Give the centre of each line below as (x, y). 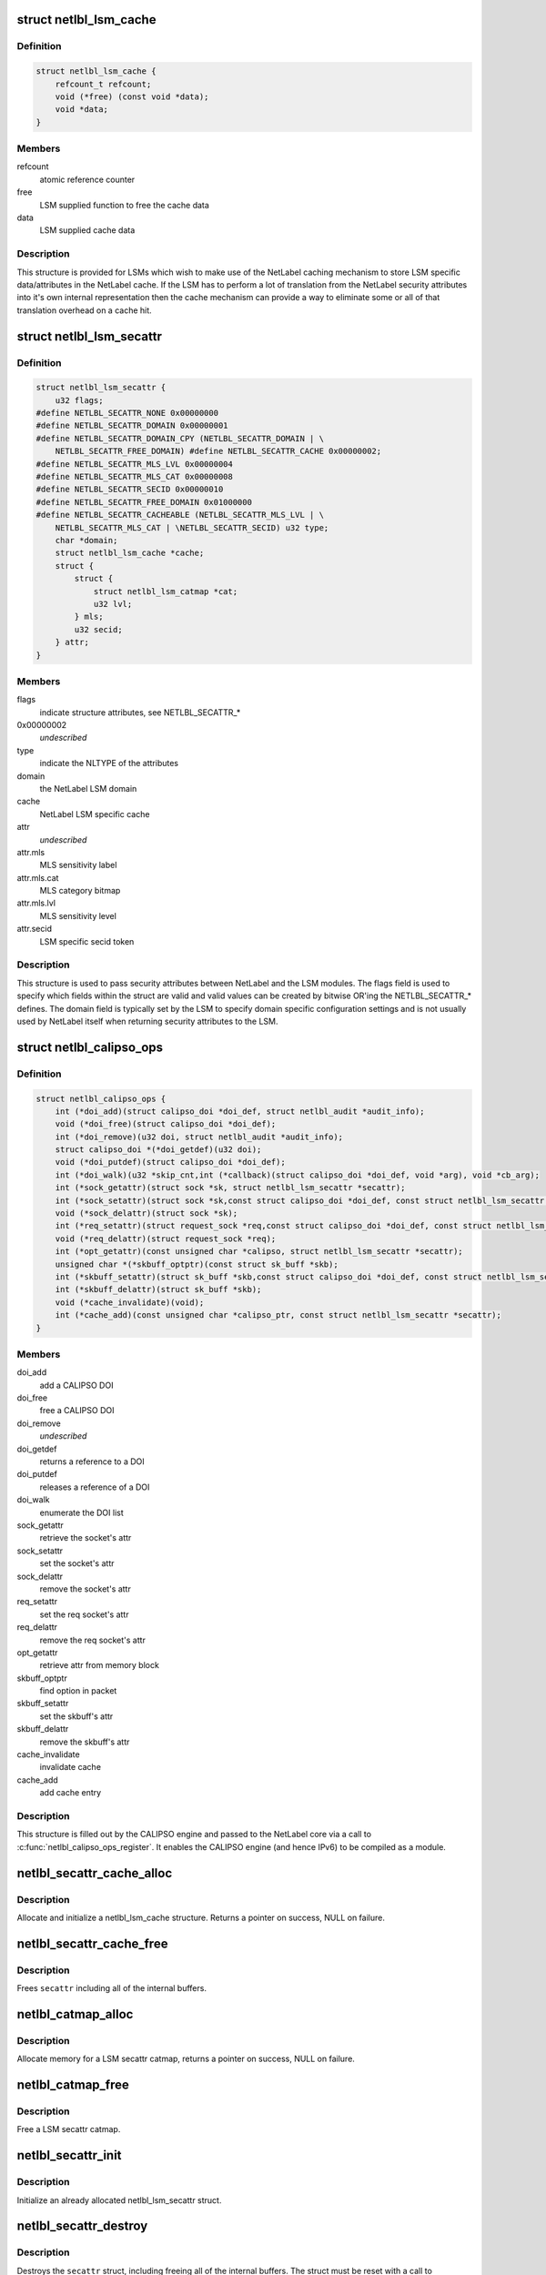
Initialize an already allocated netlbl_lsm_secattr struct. (119, 2200)
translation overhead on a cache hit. (84, 310)
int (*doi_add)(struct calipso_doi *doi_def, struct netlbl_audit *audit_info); (240, 1111)
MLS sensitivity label (78, 865)
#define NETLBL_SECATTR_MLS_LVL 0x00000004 (135, 464)
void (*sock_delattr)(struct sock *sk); (147, 1213)
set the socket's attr (77, 1563)
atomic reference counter (87, 179)
